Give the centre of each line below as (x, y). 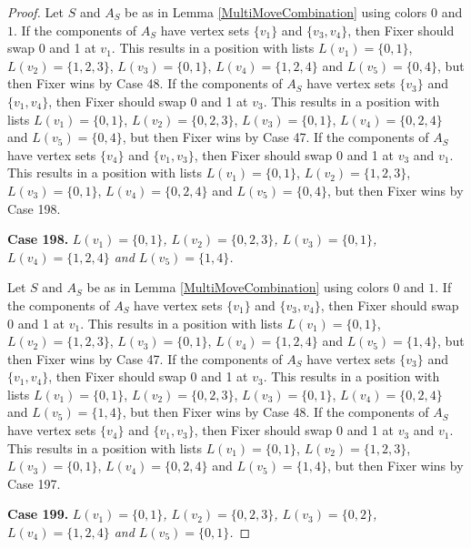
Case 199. (38, 514)
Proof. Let (35, 12)
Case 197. (34, 483)
